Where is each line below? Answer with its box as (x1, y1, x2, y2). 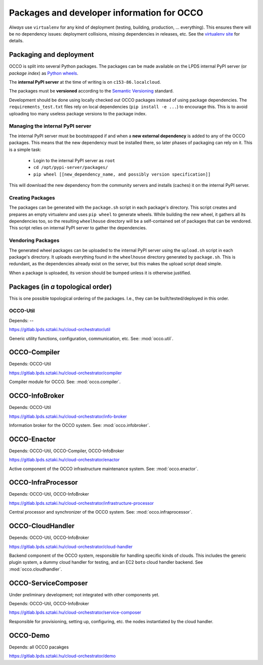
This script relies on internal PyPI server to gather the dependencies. (9, 225, 147, 231)
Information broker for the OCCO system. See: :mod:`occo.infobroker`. (9, 422, 150, 428)
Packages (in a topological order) (9, 282, 112, 291)
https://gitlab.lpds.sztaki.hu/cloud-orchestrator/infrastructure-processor (9, 500, 154, 506)
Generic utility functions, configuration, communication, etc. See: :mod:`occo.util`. (9, 335, 174, 341)
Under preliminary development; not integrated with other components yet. (9, 591, 160, 597)
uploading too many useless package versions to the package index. (9, 111, 147, 116)
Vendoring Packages (9, 237, 59, 244)
